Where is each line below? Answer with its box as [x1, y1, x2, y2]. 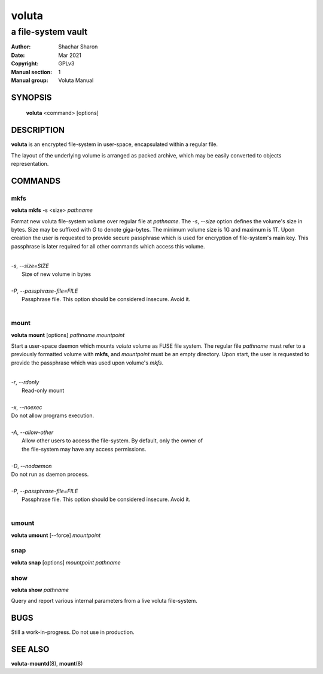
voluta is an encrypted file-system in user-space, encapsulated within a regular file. [11, 141, 218, 148]
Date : [11, 51, 25, 59]
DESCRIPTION [11, 125, 65, 135]
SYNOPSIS [11, 92, 52, 102]
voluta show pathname [11, 586, 69, 593]
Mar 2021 [58, 51, 82, 59]
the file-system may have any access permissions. [22, 445, 147, 453]
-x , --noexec [11, 403, 42, 411]
